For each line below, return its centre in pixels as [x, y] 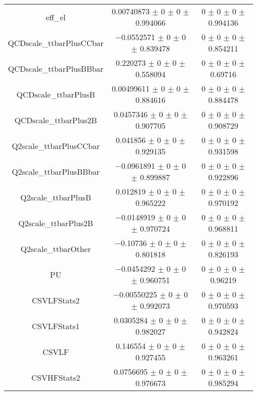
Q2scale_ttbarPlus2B [56, 223]
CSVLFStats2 [56, 300]
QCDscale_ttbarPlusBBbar [56, 68]
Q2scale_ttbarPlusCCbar [56, 146]
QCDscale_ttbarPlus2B [56, 120]
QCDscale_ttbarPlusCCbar [56, 43]
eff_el [56, 17]
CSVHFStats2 [56, 377]
